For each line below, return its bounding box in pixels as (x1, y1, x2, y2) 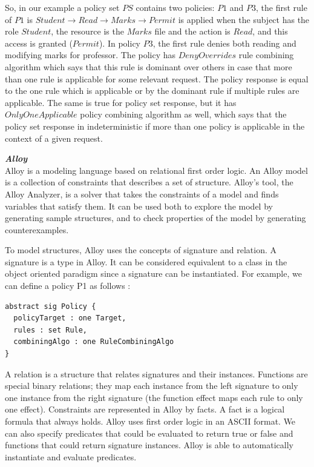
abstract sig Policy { (5, 302, 96, 311)
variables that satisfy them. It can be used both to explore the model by (5, 199, 273, 212)
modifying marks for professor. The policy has (5, 48, 176, 61)
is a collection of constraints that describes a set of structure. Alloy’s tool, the (5, 176, 293, 188)
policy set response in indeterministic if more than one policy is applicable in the (5, 119, 305, 132)
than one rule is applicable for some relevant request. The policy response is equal (5, 72, 309, 85)
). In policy (99, 36, 140, 49)
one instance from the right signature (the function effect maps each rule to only (5, 391, 303, 403)
